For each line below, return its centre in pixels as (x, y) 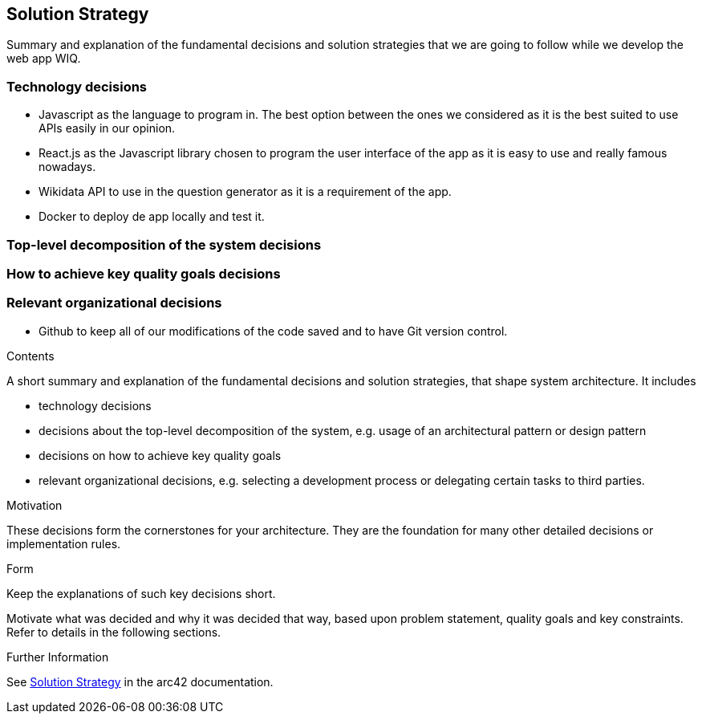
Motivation (34, 505)
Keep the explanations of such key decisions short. (141, 593)
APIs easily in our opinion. (107, 128)
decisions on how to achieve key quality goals (160, 455)
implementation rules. (64, 543)
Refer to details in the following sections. (114, 632)
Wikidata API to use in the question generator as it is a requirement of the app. (245, 192)
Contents (30, 356)
